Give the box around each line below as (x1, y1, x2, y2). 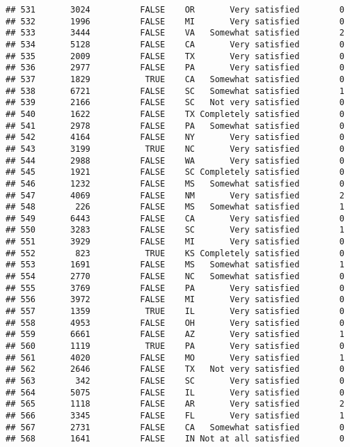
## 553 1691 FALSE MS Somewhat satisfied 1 (6, 260, 344, 270)
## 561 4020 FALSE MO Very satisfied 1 (6, 352, 344, 363)
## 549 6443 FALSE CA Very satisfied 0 (6, 213, 344, 223)
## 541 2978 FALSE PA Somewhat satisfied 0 (6, 120, 344, 131)
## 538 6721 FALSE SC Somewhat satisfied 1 (6, 86, 344, 96)
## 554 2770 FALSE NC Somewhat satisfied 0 (6, 272, 344, 282)
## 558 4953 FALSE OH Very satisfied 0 (6, 317, 344, 328)
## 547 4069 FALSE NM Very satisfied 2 (6, 190, 344, 201)
